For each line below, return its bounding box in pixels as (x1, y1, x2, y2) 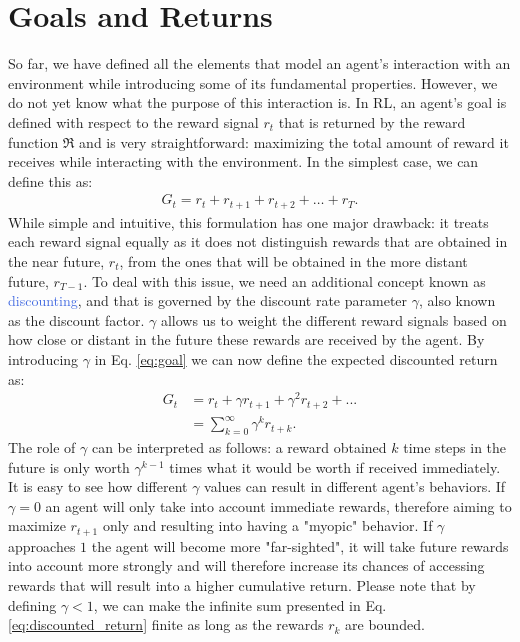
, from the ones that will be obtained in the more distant (119, 250, 468, 271)
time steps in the (403, 437, 507, 457)
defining (8, 594, 57, 615)
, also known (418, 290, 496, 311)
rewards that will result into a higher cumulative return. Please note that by (8, 575, 476, 596)
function (8, 131, 59, 152)
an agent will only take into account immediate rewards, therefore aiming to (45, 495, 512, 516)
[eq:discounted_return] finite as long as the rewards (8, 614, 324, 635)
